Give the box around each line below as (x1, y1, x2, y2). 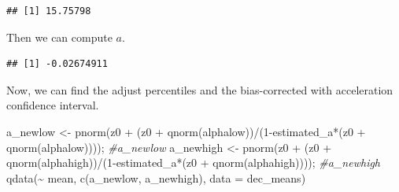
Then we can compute (6, 28, 113, 45)
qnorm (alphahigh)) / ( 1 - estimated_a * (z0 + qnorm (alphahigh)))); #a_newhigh (6, 154, 381, 171)
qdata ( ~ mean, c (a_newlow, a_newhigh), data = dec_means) (6, 169, 306, 186)
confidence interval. (6, 97, 99, 113)
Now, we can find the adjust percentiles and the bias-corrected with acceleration (6, 81, 393, 98)
